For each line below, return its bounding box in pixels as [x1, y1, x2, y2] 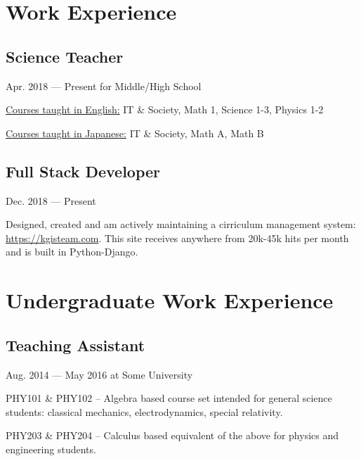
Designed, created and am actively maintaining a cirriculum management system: [6, 217, 356, 232]
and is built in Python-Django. [6, 244, 138, 259]
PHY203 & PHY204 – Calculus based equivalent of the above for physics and [6, 428, 339, 443]
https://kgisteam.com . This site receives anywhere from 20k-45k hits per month [6, 230, 349, 245]
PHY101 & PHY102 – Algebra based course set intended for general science [6, 391, 332, 405]
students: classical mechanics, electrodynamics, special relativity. [6, 404, 283, 419]
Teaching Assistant [6, 334, 145, 355]
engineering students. [6, 441, 96, 456]
